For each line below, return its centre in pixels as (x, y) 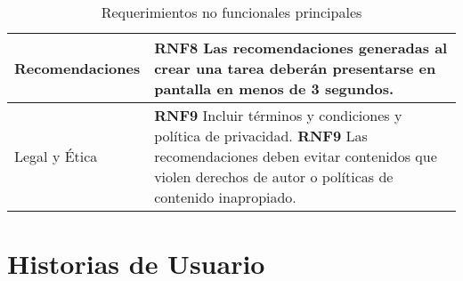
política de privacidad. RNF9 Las (261, 136)
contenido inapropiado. (225, 197)
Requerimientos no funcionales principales (231, 12)
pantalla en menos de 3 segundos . (274, 88)
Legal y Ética (56, 156)
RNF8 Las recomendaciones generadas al (301, 48)
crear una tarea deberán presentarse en (295, 68)
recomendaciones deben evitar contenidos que (296, 156)
